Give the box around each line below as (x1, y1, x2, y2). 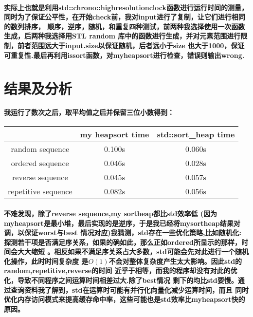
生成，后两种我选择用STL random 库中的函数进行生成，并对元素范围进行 (4, 31, 241, 41)
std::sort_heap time (157, 129, 235, 140)
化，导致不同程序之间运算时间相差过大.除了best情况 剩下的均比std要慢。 (4, 275, 238, 285)
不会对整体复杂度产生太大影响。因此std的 (108, 256, 242, 266)
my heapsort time (80, 129, 149, 140)
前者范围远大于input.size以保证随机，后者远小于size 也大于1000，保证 (17, 40, 245, 50)
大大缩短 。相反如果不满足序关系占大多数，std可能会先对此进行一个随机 (17, 246, 249, 257)
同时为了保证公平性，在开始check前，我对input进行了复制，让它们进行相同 (4, 12, 245, 22)
